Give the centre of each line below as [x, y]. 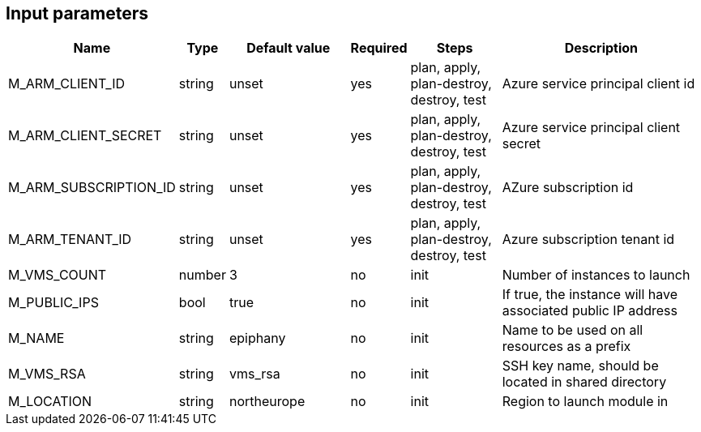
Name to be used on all [573, 330]
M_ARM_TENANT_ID [70, 240]
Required [379, 48]
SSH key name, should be [580, 366]
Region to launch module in [585, 402]
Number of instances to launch [596, 275]
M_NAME [36, 338]
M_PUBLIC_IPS [53, 303]
